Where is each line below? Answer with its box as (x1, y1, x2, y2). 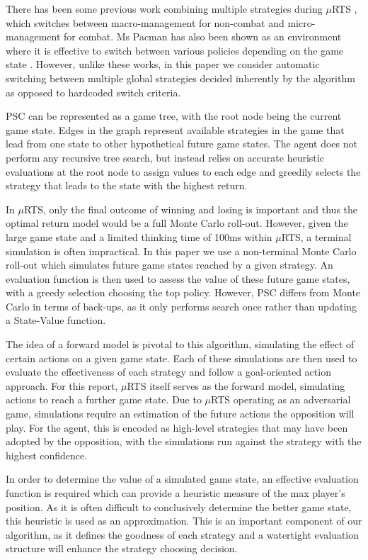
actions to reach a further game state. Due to (6, 392, 202, 407)
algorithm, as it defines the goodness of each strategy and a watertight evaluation (6, 527, 360, 542)
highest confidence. (6, 447, 88, 462)
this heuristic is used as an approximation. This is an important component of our (6, 513, 362, 528)
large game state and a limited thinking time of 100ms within (6, 229, 272, 244)
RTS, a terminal (281, 229, 352, 244)
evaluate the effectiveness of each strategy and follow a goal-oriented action (6, 364, 331, 379)
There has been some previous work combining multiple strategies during (6, 1, 323, 16)
